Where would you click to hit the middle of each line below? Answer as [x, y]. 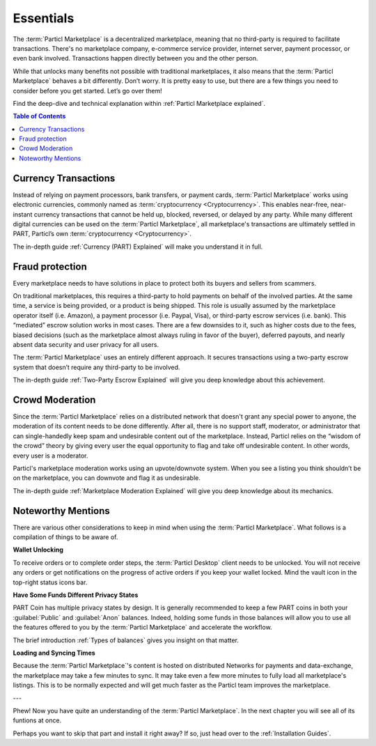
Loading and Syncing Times [54, 653]
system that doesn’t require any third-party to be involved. [96, 367]
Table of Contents [39, 116]
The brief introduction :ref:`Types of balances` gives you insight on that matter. [126, 640]
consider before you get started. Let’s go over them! [88, 91]
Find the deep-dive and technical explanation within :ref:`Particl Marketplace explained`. [139, 103]
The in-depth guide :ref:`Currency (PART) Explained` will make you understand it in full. [138, 247]
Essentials [44, 18]
